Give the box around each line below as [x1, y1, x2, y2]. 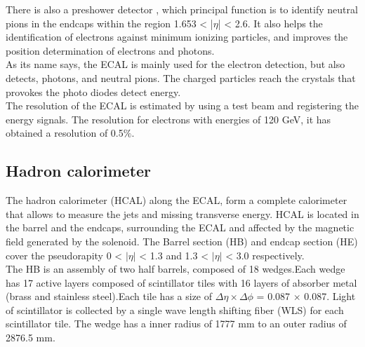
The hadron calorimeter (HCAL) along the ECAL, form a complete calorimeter [6, 193, 347, 207]
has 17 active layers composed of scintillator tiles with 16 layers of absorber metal [6, 275, 357, 290]
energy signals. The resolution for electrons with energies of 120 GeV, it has [6, 111, 331, 126]
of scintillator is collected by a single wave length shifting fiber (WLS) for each [6, 302, 344, 317]
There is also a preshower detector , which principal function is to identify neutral [6, 2, 358, 16]
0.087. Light [304, 289, 356, 304]
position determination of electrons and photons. [6, 43, 215, 57]
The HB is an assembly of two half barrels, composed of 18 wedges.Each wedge [6, 261, 345, 276]
